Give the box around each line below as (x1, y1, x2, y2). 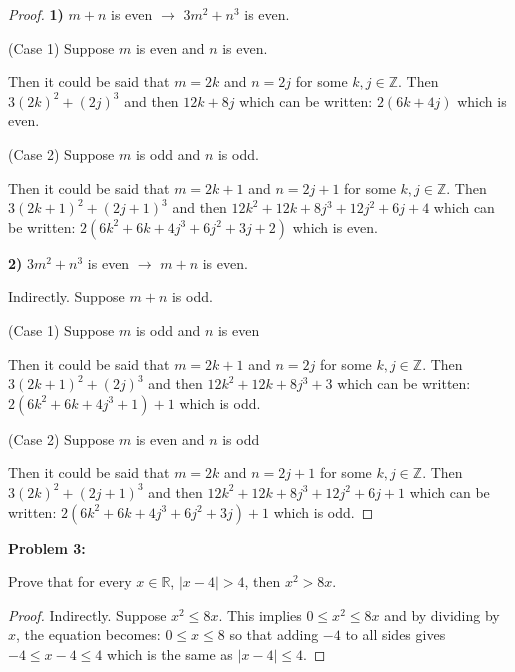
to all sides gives (345, 624, 446, 645)
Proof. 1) (8, 4, 64, 24)
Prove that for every (8, 571, 132, 592)
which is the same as (107, 643, 233, 664)
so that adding (229, 624, 319, 645)
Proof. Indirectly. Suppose (8, 604, 167, 625)
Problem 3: (8, 537, 86, 558)
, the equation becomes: (16, 624, 161, 645)
